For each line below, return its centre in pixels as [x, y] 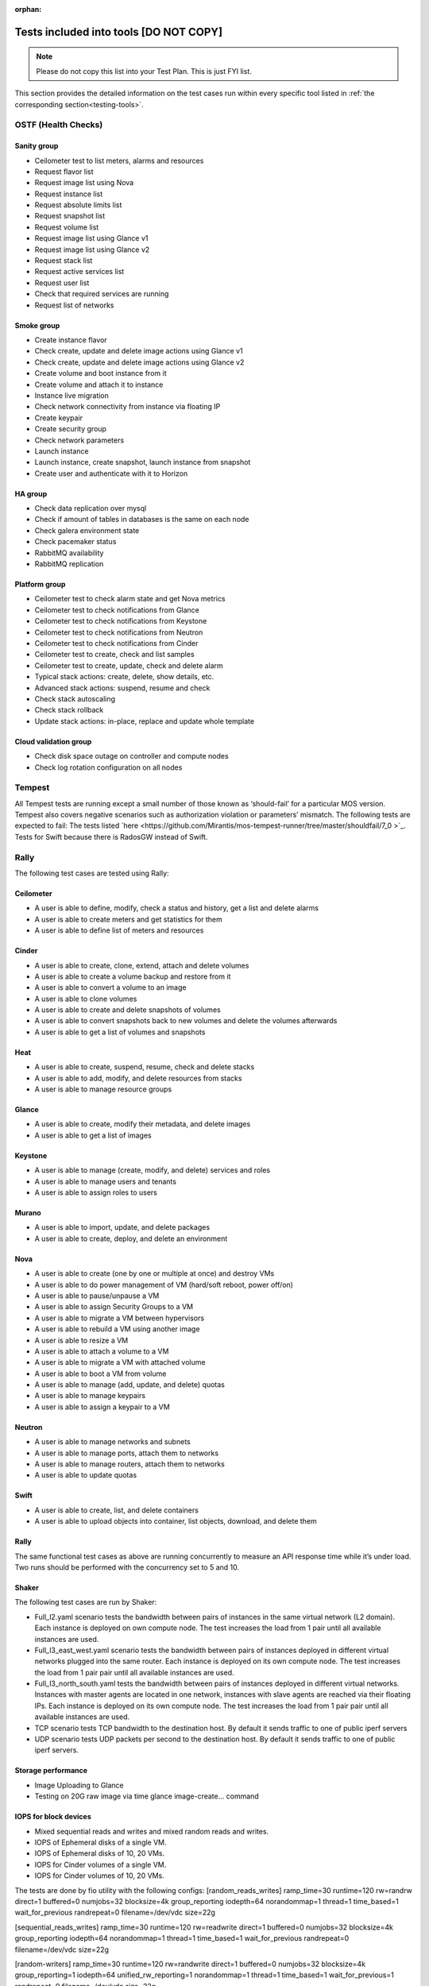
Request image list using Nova [84, 183]
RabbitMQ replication [69, 564]
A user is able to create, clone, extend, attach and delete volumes [142, 965]
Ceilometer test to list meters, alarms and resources [119, 160]
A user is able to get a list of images [93, 1135]
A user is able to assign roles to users [96, 1192]
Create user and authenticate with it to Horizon [111, 473]
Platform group [40, 585]
